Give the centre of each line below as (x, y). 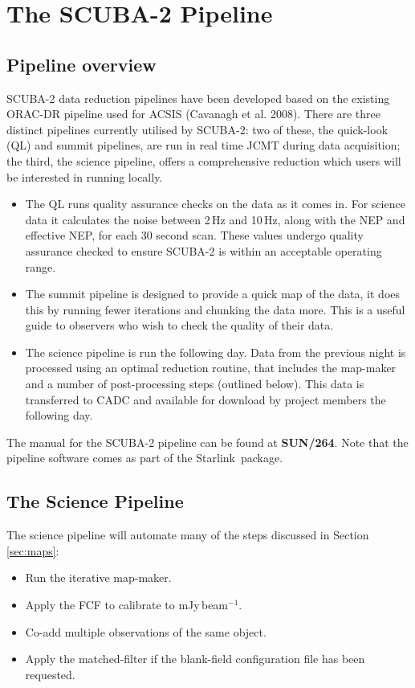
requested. (50, 674)
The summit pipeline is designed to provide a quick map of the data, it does (213, 294)
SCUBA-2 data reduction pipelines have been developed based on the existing (198, 98)
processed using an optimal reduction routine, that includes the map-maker (211, 368)
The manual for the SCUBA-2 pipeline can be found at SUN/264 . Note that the (207, 442)
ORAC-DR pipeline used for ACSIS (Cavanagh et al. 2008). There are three (193, 114)
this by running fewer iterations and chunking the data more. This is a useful (215, 309)
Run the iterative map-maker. (98, 577)
